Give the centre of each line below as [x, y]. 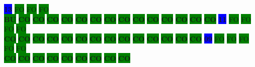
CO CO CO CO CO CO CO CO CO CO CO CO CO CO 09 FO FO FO [126, 38]
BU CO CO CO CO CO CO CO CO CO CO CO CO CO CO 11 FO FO [127, 19]
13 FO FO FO [27, 9]
